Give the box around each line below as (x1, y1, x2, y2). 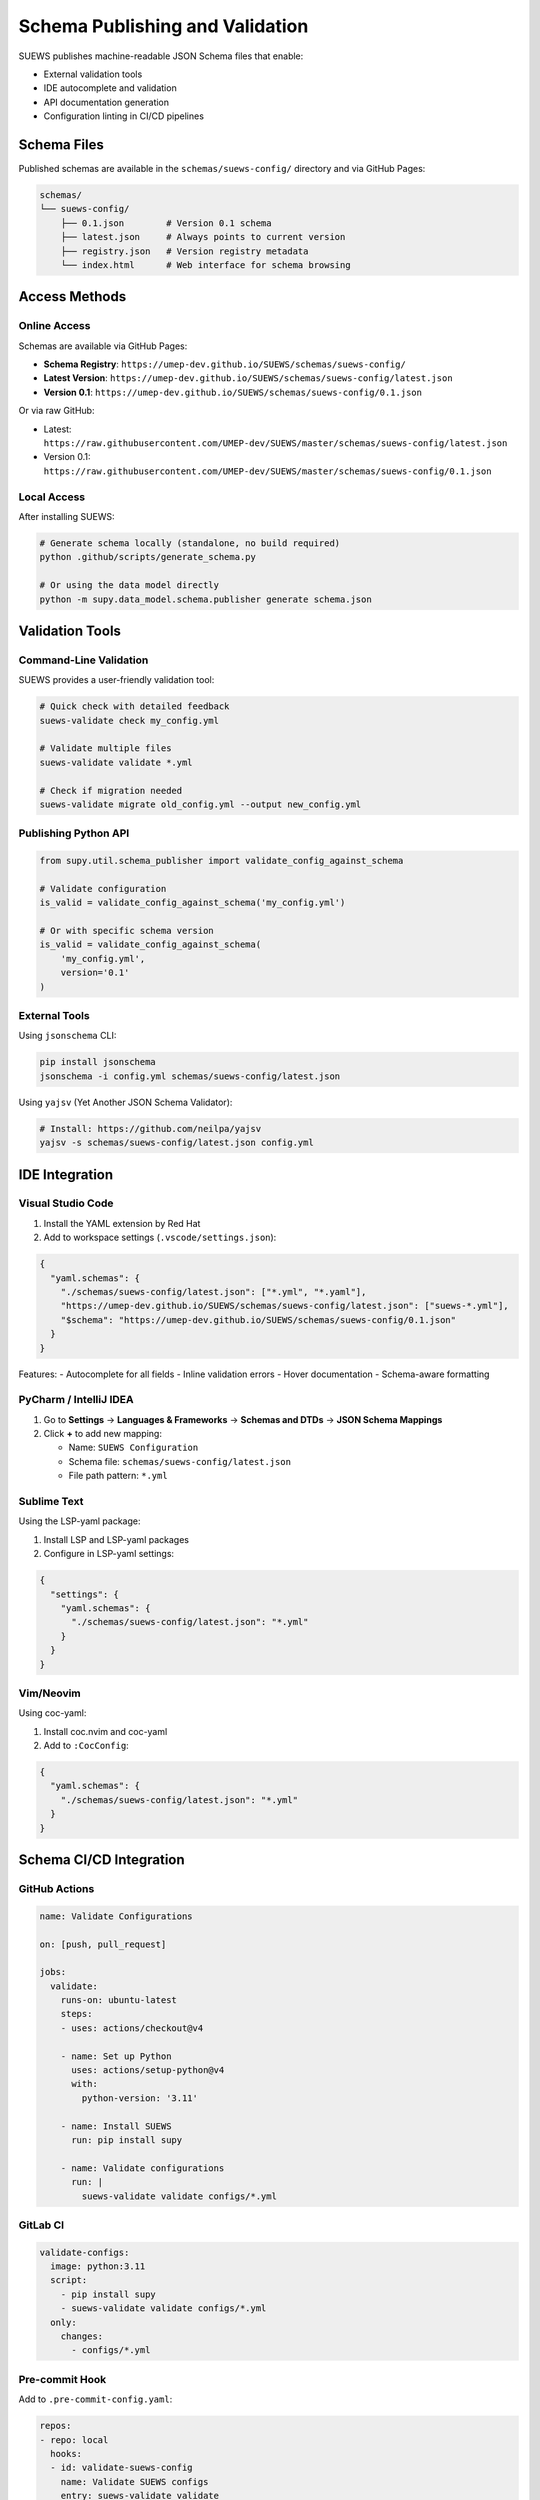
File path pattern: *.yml (68, 1470, 169, 1482)
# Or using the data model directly (39, 580, 220, 591)
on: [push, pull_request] (39, 1938, 167, 1950)
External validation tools (43, 68, 143, 80)
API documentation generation (43, 96, 170, 108)
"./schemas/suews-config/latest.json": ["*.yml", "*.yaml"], (60, 1286, 367, 1298)
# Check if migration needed (39, 785, 183, 796)
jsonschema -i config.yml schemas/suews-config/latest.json (39, 1070, 341, 1082)
